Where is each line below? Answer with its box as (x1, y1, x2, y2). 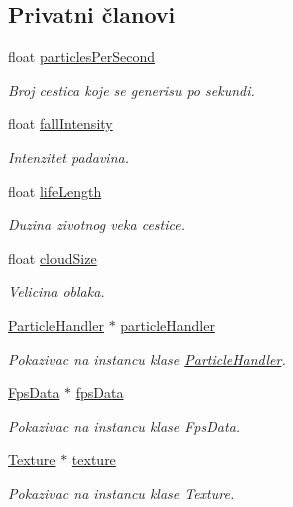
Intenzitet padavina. (8, 146, 129, 167)
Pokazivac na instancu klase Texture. (8, 482, 235, 503)
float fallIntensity (8, 113, 113, 134)
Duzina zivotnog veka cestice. (8, 214, 185, 235)
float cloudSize (8, 247, 97, 268)
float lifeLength (8, 180, 102, 201)
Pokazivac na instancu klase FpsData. (8, 415, 241, 436)
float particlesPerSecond (8, 46, 155, 67)
